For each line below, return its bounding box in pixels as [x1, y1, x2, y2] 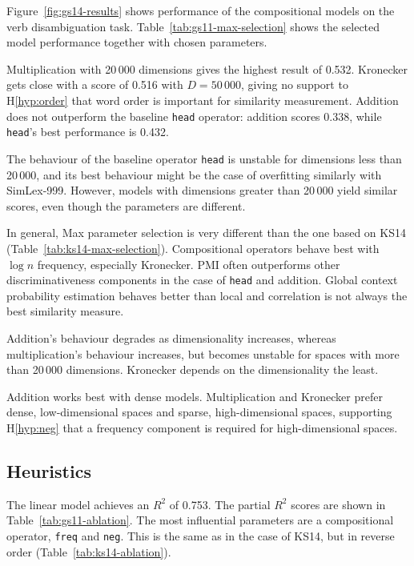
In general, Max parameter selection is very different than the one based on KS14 [6, 224, 406, 241]
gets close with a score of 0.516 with [6, 76, 183, 93]
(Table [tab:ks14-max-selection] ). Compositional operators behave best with [6, 239, 380, 256]
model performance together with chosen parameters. [6, 34, 267, 50]
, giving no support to [240, 76, 348, 93]
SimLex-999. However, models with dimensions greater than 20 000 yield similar [6, 182, 398, 199]
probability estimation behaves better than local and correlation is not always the [6, 287, 408, 303]
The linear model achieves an [6, 496, 150, 512]
